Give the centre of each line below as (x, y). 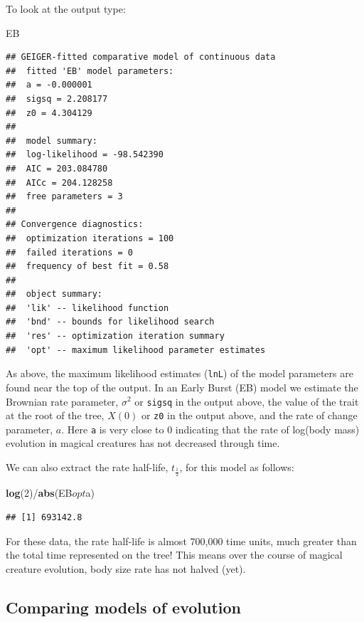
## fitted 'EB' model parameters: (90, 71)
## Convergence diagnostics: (75, 225)
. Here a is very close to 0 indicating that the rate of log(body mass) (210, 429)
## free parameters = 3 (64, 197)
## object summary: (54, 294)
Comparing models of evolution (124, 607)
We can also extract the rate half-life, (87, 467)
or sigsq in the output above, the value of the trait (247, 401)
